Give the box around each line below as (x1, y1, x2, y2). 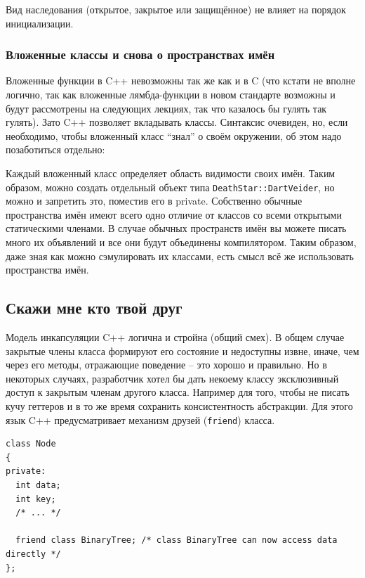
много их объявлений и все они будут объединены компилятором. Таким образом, (6, 235, 357, 249)
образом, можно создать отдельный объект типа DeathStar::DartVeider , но (6, 179, 335, 194)
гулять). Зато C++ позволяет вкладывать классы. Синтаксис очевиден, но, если (6, 115, 348, 129)
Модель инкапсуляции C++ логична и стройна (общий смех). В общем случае (6, 329, 345, 344)
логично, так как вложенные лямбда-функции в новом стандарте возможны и (6, 87, 336, 101)
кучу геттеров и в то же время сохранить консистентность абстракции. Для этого (6, 398, 353, 413)
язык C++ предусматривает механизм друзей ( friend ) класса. (6, 412, 275, 427)
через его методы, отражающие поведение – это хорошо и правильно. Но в (6, 357, 327, 372)
